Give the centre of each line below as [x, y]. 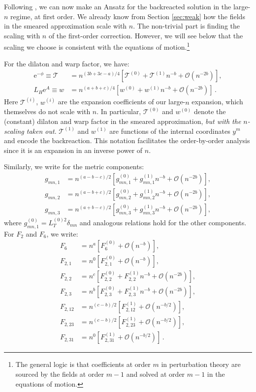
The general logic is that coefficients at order [83, 364]
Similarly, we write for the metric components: [74, 166]
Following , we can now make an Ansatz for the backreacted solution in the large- [127, 6]
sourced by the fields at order [60, 374]
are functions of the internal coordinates [170, 131]
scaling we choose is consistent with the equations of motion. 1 [97, 46]
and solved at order [156, 374]
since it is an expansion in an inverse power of [73, 150]
